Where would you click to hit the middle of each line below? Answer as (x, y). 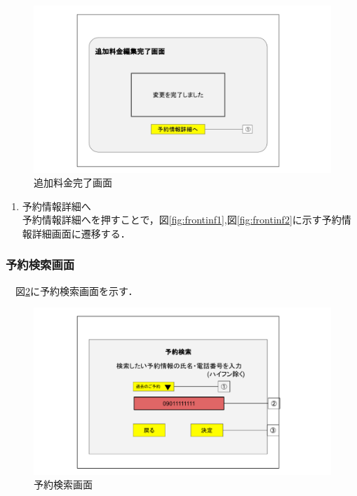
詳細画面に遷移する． (81, 233)
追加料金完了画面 (73, 182)
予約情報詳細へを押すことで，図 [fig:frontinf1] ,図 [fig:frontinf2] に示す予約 (182, 220)
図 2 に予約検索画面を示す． (76, 290)
